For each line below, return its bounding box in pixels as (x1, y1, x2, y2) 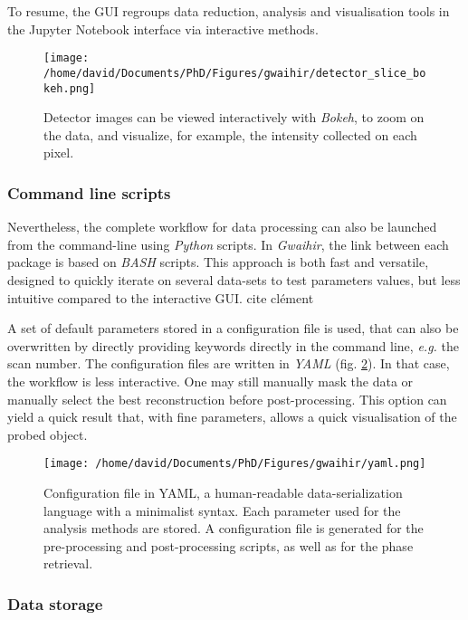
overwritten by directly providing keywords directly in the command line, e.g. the (7, 336, 459, 355)
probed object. (7, 424, 88, 444)
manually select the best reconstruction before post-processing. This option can (7, 389, 447, 408)
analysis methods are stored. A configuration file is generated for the (43, 519, 424, 538)
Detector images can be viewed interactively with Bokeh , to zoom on (43, 108, 425, 127)
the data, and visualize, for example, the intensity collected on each (43, 125, 417, 144)
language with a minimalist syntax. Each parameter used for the (43, 501, 401, 520)
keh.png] (43, 81, 96, 95)
